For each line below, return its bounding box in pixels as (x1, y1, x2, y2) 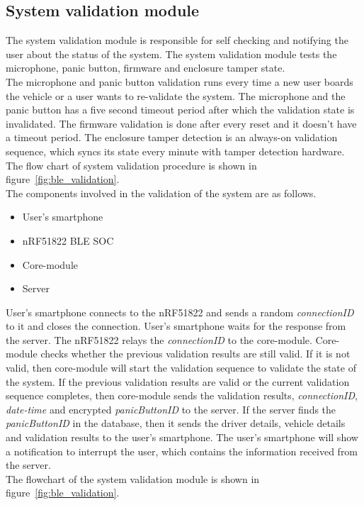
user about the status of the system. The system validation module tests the (6, 46, 337, 61)
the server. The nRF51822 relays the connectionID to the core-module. (6, 332, 312, 347)
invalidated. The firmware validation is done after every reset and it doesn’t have (6, 116, 357, 131)
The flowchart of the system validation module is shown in (6, 471, 260, 486)
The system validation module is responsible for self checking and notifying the (6, 33, 348, 48)
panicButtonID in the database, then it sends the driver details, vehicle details (6, 416, 346, 431)
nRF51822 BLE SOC (22, 233, 114, 248)
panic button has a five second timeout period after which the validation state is (6, 102, 355, 117)
